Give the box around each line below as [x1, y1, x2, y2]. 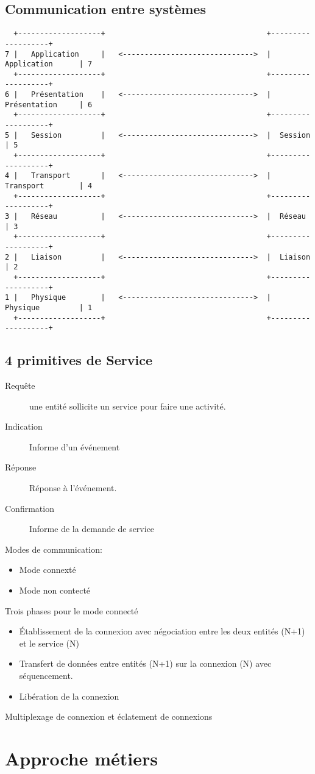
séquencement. [19, 669, 73, 681]
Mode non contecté [19, 584, 91, 597]
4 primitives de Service [5, 350, 153, 369]
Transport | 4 [5, 182, 93, 191]
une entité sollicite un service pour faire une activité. [29, 399, 226, 412]
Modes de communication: [5, 542, 102, 555]
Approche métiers [5, 745, 158, 770]
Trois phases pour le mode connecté [5, 604, 138, 617]
